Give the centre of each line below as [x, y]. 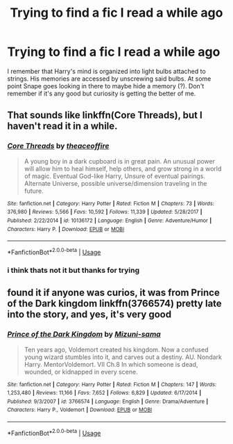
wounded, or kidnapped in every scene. [81, 372]
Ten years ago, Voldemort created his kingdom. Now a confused [116, 349]
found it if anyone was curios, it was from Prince [113, 293]
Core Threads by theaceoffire [58, 146]
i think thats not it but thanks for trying [74, 270]
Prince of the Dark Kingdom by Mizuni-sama [84, 334]
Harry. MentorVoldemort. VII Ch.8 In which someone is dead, [111, 364]
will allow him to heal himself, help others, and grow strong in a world [123, 168]
